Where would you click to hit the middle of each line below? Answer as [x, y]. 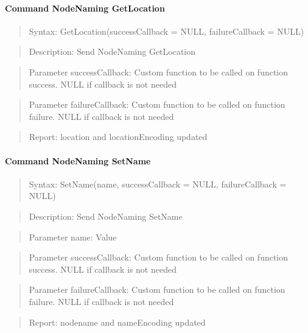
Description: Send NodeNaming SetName [106, 216]
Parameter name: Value [73, 237]
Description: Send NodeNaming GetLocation [112, 51]
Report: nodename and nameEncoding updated [117, 322]
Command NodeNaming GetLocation [85, 8]
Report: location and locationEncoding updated [118, 137]
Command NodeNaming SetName [78, 160]
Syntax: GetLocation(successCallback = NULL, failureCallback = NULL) [166, 31]
